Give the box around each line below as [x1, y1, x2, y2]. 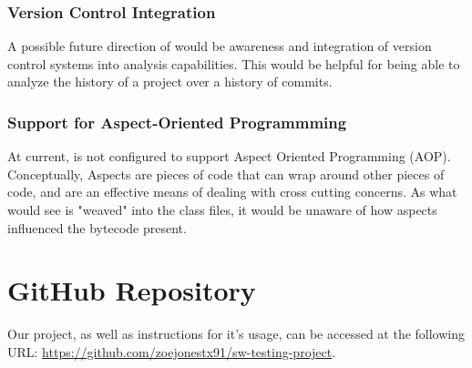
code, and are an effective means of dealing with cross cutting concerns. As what [7, 182, 457, 201]
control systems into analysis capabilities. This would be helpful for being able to [7, 54, 460, 73]
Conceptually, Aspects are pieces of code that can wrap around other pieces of [7, 164, 445, 183]
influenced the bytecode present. [7, 218, 187, 237]
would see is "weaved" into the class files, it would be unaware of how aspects [7, 200, 437, 219]
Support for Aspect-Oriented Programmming [7, 110, 347, 133]
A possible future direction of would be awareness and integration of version [7, 36, 432, 56]
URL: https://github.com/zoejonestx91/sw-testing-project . [7, 342, 336, 361]
